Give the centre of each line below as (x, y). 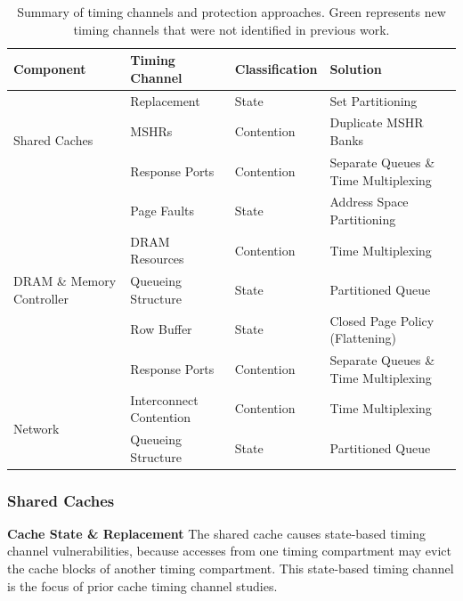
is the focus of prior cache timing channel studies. (142, 585)
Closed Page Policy (382, 320)
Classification (276, 68)
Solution (356, 68)
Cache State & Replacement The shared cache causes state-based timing (216, 533)
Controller (41, 298)
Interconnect (164, 399)
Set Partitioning (374, 100)
